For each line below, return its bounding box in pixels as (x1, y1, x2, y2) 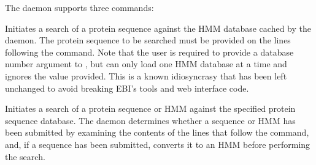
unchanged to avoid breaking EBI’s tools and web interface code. (5, 81, 249, 94)
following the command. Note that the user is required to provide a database (5, 45, 294, 58)
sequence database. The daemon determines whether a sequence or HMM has (5, 114, 296, 127)
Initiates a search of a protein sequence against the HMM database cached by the (5, 21, 311, 34)
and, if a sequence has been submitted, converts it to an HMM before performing (5, 137, 310, 150)
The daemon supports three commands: (5, 1, 154, 13)
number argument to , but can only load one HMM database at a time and (5, 57, 287, 70)
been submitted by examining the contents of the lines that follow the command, (5, 126, 309, 139)
